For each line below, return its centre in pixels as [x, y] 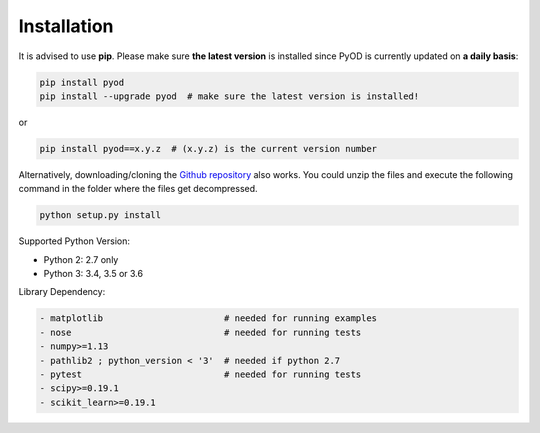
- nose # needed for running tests [200, 332]
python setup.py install [100, 215]
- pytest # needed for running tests [200, 374]
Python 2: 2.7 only [81, 259]
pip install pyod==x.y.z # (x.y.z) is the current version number [208, 148]
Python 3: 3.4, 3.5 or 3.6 [93, 274]
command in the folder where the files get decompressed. [138, 189]
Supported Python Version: [74, 241]
